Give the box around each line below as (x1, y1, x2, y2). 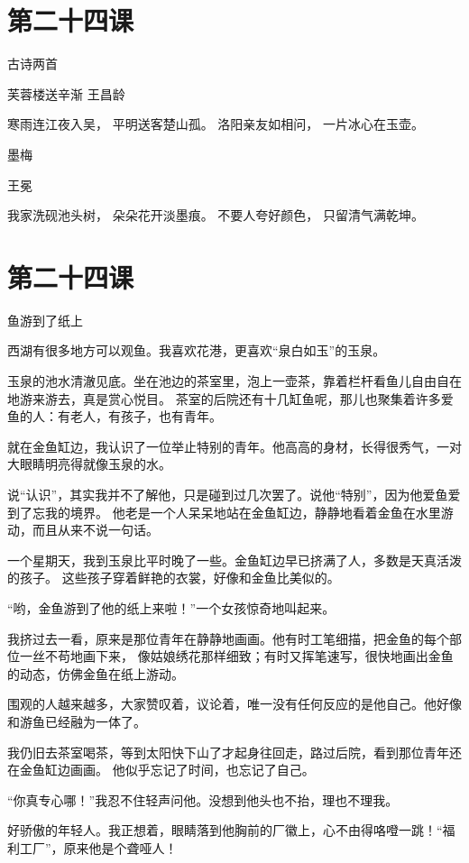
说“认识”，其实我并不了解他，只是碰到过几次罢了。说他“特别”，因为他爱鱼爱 (7, 484, 461, 503)
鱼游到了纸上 (7, 310, 83, 329)
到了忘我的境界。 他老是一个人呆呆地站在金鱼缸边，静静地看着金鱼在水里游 (7, 502, 454, 521)
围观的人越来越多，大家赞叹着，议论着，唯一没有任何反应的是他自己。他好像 (7, 694, 462, 713)
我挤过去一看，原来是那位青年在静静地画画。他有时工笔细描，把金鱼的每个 (7, 629, 449, 647)
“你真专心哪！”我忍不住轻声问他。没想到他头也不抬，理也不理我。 (7, 790, 399, 809)
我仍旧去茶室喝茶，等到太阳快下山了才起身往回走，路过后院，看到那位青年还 (7, 742, 462, 761)
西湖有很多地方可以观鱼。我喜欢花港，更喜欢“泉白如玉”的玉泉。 (7, 341, 386, 360)
